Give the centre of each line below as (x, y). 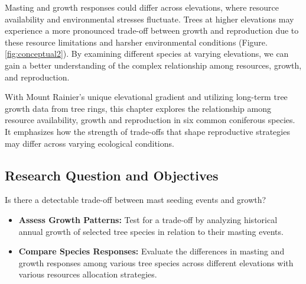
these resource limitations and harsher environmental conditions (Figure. (136, 42)
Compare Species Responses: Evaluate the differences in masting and (152, 251)
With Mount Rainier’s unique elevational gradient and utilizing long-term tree (146, 97)
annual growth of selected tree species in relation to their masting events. (151, 231)
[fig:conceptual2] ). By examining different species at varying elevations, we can (147, 54)
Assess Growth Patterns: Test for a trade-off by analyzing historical (148, 219)
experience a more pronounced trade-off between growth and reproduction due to (152, 30)
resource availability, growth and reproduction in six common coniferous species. (150, 120)
